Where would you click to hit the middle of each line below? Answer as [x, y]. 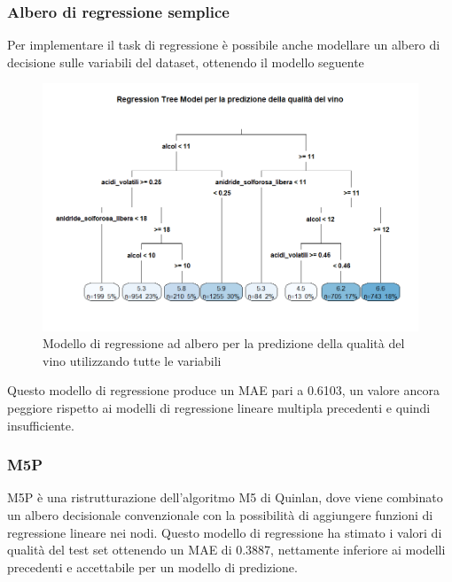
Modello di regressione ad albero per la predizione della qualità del [224, 343]
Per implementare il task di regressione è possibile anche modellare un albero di [224, 45]
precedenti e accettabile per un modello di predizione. [152, 566]
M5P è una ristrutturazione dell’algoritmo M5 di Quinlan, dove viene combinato [225, 497]
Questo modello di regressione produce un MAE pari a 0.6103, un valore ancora [223, 390]
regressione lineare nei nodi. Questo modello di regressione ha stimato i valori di [225, 532]
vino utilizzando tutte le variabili [132, 360]
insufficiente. [41, 425]
